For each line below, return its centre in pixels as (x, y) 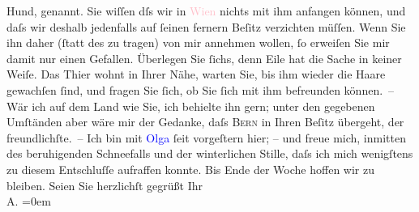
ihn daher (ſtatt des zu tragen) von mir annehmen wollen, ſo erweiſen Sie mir (198, 42)
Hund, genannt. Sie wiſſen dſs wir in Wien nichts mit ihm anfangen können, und (206, 11)
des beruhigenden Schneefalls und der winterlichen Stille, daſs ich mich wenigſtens (210, 153)
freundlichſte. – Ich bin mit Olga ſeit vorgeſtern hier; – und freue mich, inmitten (206, 137)
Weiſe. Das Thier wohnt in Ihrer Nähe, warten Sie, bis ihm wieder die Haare (196, 74)
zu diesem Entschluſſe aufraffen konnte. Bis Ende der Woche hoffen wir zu (190, 169)
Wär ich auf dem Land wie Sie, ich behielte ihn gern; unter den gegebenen (191, 106)
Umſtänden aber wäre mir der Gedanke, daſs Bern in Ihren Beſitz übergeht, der (205, 122)
